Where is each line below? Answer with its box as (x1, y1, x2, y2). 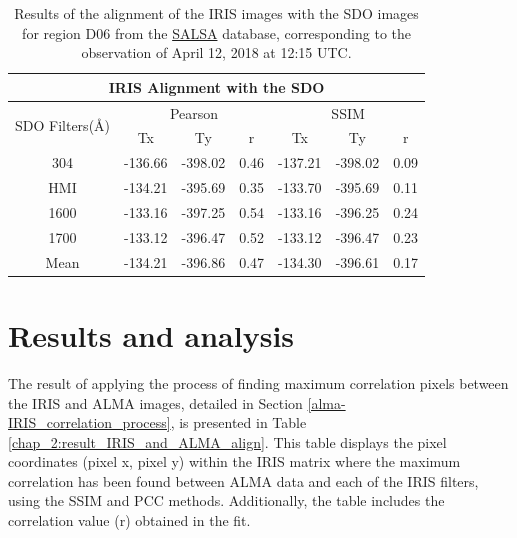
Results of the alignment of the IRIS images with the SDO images (14, 3, 419, 23)
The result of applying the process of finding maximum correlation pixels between (8, 372, 509, 393)
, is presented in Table (170, 412, 307, 433)
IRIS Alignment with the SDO (108, 76, 325, 97)
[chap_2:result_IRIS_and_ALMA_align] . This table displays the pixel (8, 431, 447, 452)
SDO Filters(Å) (15, 115, 111, 136)
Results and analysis (8, 314, 295, 355)
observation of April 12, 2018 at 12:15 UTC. (81, 42, 352, 63)
